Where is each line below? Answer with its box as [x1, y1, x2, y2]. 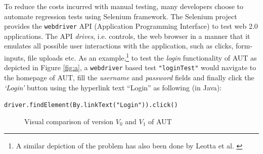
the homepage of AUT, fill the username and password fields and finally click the [4, 72, 254, 82]
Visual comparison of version [24, 116, 114, 126]
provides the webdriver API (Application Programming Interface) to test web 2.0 [4, 21, 258, 31]
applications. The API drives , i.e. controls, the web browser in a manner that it [4, 30, 250, 41]
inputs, [4, 52, 26, 63]
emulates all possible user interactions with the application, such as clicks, [4, 40, 234, 51]
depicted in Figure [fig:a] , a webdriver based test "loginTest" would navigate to [4, 62, 256, 73]
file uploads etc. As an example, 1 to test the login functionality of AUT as [27, 51, 257, 63]
